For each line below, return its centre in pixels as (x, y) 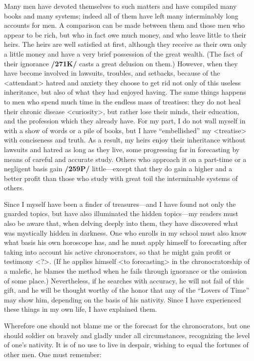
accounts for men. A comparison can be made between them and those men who (124, 25)
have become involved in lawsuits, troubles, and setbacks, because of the (112, 73)
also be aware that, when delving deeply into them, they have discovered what (121, 223)
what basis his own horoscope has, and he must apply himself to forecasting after (126, 242)
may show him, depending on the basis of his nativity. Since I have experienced (123, 299)
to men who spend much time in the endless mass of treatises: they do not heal (122, 101)
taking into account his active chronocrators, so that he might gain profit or (117, 251)
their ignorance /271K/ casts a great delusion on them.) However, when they (121, 63)
